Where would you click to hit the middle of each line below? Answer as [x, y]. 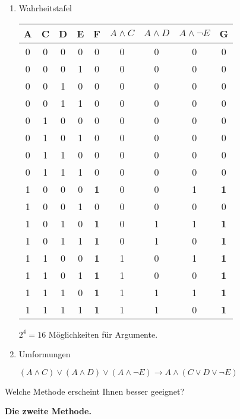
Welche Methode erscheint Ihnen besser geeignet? [95, 391]
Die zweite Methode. [48, 411]
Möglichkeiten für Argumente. [103, 334]
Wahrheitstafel [45, 8]
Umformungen [45, 354]
